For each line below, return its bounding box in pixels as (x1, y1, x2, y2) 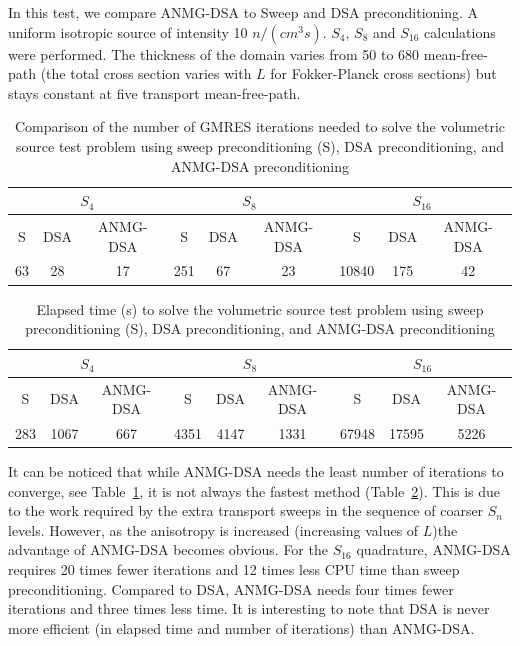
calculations (424, 21, 496, 42)
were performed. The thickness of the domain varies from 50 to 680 (8, 43, 420, 64)
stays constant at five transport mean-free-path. (8, 82, 301, 103)
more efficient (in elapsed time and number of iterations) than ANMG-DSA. (8, 617, 475, 638)
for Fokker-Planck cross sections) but (270, 63, 497, 84)
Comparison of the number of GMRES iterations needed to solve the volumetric (14, 116, 506, 137)
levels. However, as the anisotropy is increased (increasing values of (8, 519, 419, 540)
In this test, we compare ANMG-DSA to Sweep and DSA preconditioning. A (8, 2, 479, 22)
